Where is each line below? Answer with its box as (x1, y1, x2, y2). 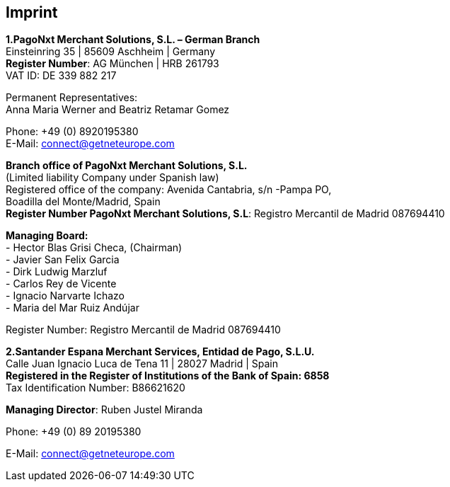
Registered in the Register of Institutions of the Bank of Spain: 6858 (6, 369, 330, 382)
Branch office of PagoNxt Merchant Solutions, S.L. (6, 159, 248, 172)
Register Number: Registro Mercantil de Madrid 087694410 (6, 323, 281, 336)
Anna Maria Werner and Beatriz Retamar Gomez (6, 103, 230, 116)
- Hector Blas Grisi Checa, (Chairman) (6, 241, 183, 254)
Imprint (6, 4, 58, 21)
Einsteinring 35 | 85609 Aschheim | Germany (6, 45, 216, 58)
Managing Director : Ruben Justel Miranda (6, 403, 203, 416)
